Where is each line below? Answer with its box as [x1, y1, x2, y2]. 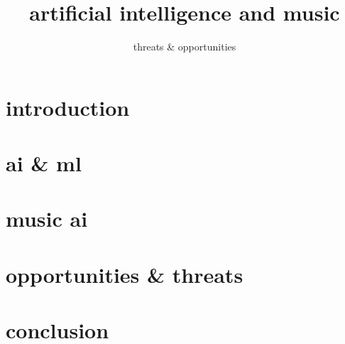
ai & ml [6, 149, 82, 178]
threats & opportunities [133, 39, 236, 54]
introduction [6, 92, 130, 122]
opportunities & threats [6, 259, 243, 289]
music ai [6, 204, 88, 233]
